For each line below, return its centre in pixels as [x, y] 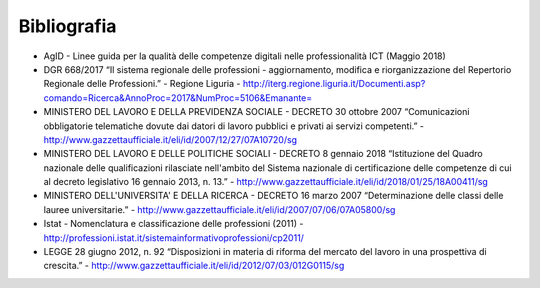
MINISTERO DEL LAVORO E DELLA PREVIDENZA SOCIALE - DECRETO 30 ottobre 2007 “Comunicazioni [256, 112]
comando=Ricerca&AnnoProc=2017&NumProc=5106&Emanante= [178, 97]
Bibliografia [67, 26]
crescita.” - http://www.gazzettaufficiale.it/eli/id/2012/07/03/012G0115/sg [194, 266]
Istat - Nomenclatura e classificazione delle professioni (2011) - [173, 224]
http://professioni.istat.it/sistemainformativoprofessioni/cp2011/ [174, 237]
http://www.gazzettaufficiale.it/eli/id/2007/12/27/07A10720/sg [170, 139]
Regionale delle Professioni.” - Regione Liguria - [142, 84]
